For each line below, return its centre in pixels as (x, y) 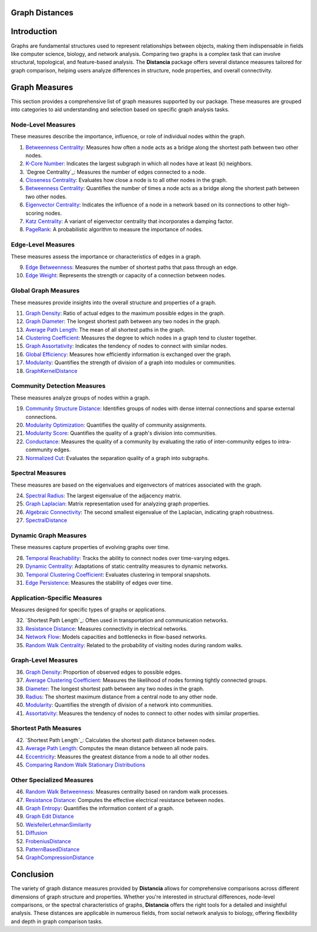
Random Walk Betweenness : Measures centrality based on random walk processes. (127, 792)
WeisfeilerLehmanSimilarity (58, 824)
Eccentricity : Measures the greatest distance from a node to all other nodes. (118, 757)
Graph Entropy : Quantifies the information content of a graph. (100, 808)
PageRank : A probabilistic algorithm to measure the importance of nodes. (114, 229)
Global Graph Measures (45, 291)
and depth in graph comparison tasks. (57, 921)
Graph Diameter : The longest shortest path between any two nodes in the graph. (123, 321)
